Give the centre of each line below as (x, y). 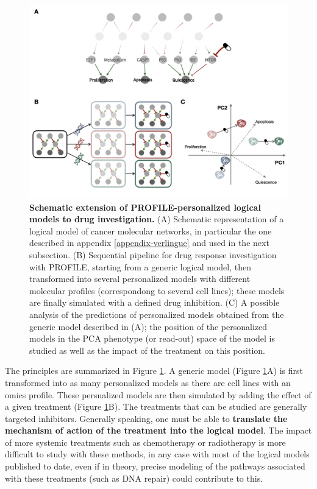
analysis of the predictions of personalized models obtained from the (157, 314)
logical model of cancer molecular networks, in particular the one (151, 230)
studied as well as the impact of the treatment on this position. (147, 350)
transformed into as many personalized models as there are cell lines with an (148, 382)
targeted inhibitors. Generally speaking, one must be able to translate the (146, 418)
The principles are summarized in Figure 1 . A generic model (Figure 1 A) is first (154, 371)
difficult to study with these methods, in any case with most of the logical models (157, 454)
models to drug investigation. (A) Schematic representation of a (157, 219)
